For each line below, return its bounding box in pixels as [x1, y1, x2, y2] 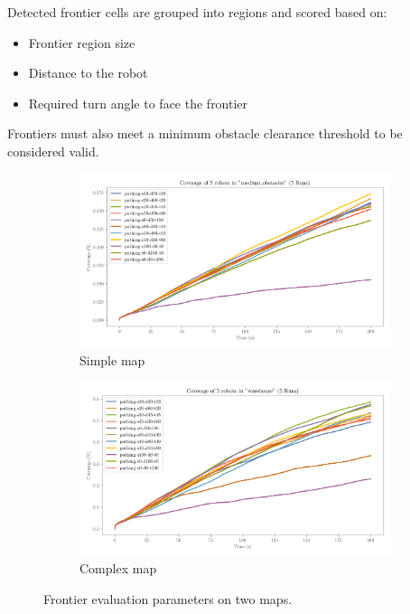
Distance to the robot [28, 63, 148, 82]
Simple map [79, 350, 145, 369]
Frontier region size [28, 33, 135, 52]
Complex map [79, 559, 157, 578]
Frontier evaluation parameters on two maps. [43, 589, 293, 608]
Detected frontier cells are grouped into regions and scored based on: [7, 3, 387, 21]
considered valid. [7, 141, 99, 160]
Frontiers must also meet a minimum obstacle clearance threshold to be [7, 124, 403, 143]
